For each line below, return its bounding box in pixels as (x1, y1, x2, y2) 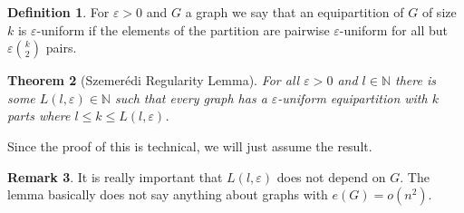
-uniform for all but (339, 20, 448, 39)
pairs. (45, 38, 77, 57)
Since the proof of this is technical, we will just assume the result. (7, 136, 372, 155)
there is (394, 71, 436, 90)
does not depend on (276, 167, 386, 186)
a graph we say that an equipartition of (185, 3, 404, 21)
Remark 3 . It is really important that (7, 167, 223, 186)
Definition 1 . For (7, 3, 110, 21)
